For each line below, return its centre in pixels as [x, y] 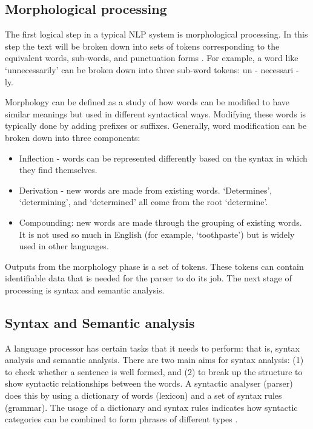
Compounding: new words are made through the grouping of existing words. [160, 222]
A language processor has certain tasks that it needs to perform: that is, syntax [152, 348]
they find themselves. [58, 170]
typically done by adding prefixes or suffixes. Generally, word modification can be [156, 126]
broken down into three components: [73, 137]
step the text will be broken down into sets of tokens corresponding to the [142, 46]
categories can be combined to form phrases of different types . [121, 419]
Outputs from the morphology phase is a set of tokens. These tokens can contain [154, 266]
